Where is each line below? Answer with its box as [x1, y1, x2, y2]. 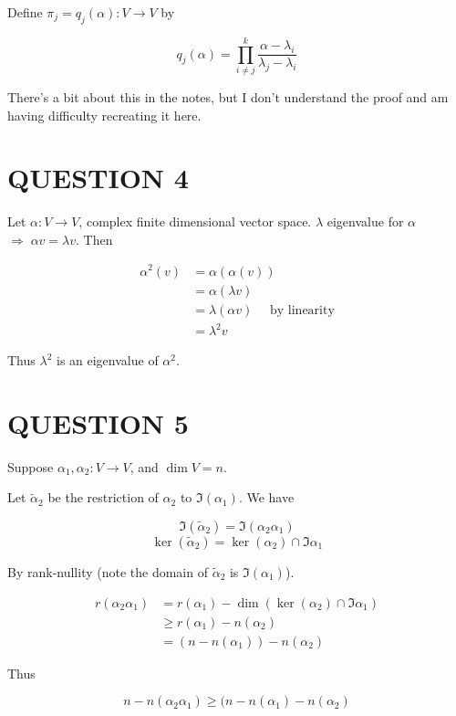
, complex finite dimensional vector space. [78, 212, 312, 231]
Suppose [7, 457, 54, 476]
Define [7, 3, 43, 21]
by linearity [270, 303, 335, 317]
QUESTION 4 [7, 159, 189, 196]
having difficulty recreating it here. [7, 105, 202, 124]
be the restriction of [47, 488, 159, 507]
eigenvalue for [326, 212, 404, 231]
